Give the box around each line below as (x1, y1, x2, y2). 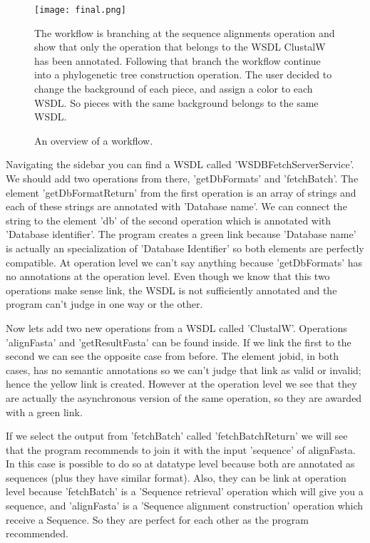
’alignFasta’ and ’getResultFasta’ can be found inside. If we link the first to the (6, 334, 351, 349)
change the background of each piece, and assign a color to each (34, 81, 313, 96)
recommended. (6, 526, 68, 541)
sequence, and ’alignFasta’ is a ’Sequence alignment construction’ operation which (6, 498, 364, 513)
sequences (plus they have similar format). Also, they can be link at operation (6, 470, 346, 485)
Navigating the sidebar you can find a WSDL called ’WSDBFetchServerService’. (6, 157, 354, 172)
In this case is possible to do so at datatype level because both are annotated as (6, 456, 355, 471)
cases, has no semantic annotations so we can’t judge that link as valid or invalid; (6, 362, 361, 377)
